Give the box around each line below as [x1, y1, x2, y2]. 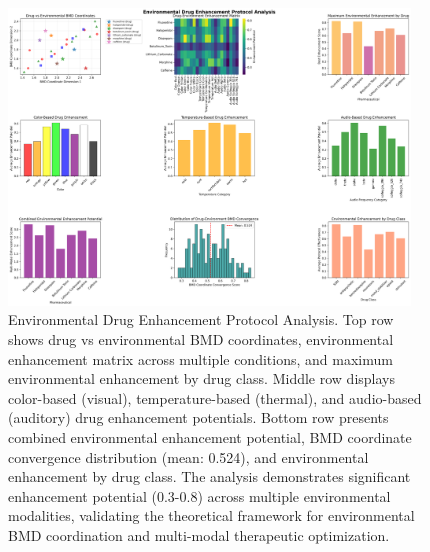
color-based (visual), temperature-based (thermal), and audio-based [8, 387, 422, 408]
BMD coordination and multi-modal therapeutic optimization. [8, 524, 390, 545]
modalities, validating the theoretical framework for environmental [8, 505, 415, 526]
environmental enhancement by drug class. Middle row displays [8, 368, 395, 389]
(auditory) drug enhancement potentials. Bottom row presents [8, 407, 389, 428]
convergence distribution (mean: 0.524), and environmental [8, 446, 369, 467]
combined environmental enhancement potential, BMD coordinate [8, 426, 412, 447]
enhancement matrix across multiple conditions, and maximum [8, 348, 393, 369]
